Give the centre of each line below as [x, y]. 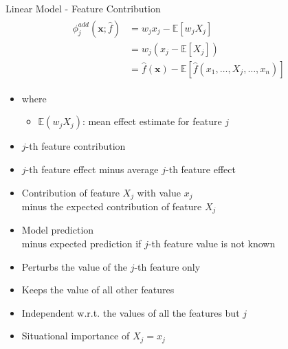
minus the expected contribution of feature [112, 206]
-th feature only [167, 266]
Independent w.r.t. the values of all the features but [131, 312]
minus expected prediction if [81, 243]
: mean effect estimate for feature [152, 121]
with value [159, 192]
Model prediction [58, 230]
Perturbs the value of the [74, 266]
